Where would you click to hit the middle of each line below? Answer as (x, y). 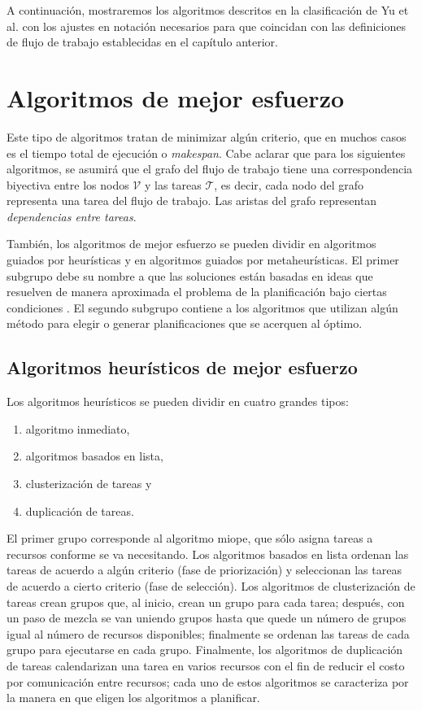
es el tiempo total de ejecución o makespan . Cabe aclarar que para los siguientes (206, 153)
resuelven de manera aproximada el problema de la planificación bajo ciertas (197, 292)
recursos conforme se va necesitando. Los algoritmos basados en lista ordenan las (208, 554)
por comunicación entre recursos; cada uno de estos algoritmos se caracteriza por (208, 681)
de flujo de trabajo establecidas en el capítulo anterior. (142, 42)
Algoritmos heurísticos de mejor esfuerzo (182, 367)
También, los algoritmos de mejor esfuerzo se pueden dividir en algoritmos (191, 244)
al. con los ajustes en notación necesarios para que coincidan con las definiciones (206, 26)
